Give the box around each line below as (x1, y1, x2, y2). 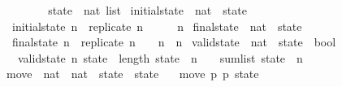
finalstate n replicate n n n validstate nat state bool (11, 33, 336, 50)
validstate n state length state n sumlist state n (17, 49, 303, 66)
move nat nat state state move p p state (6, 65, 259, 82)
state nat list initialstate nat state (48, 2, 247, 18)
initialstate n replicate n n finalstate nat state (11, 17, 302, 34)
